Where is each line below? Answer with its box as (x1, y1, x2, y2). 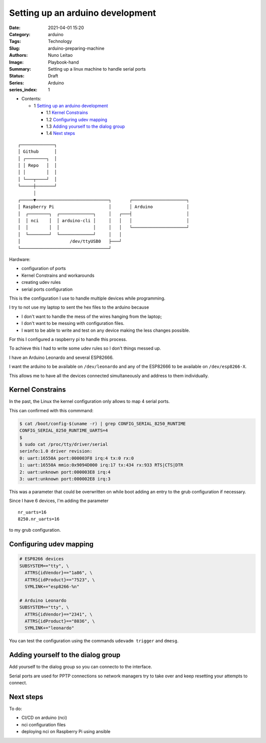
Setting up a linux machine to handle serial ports (48, 66, 146, 72)
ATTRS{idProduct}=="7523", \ (25, 577, 96, 583)
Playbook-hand (48, 59, 79, 65)
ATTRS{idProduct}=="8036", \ (25, 618, 96, 624)
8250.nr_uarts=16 (18, 516, 60, 522)
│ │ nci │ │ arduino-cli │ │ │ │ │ (18, 218, 190, 224)
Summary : (9, 66, 32, 72)
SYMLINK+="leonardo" (25, 625, 74, 631)
